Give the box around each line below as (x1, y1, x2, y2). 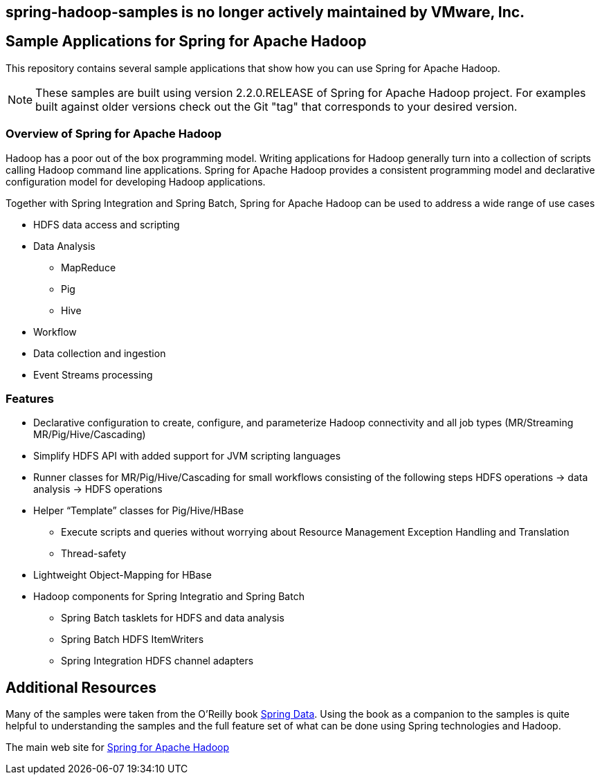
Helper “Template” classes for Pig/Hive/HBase (33, 505, 244, 517)
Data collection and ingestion (33, 347, 166, 359)
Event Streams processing (33, 368, 153, 381)
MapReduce (61, 261, 116, 273)
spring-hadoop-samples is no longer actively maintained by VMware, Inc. (6, 3, 525, 21)
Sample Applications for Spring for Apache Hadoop (6, 33, 367, 51)
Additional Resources (6, 678, 156, 696)
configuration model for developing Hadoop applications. (6, 175, 266, 188)
